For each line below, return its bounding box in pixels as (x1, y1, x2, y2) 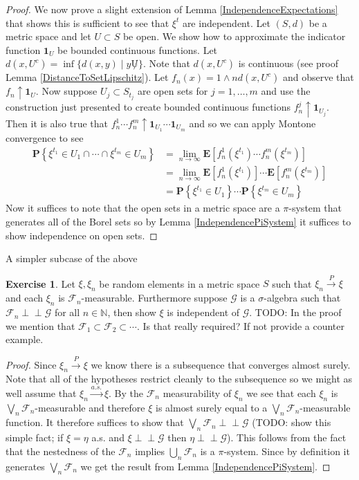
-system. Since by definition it (223, 443, 350, 458)
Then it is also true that (6, 116, 108, 131)
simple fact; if (6, 430, 64, 445)
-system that (288, 201, 342, 215)
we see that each (246, 385, 316, 400)
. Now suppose (35, 84, 98, 98)
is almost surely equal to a (156, 400, 268, 414)
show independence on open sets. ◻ (6, 228, 158, 242)
